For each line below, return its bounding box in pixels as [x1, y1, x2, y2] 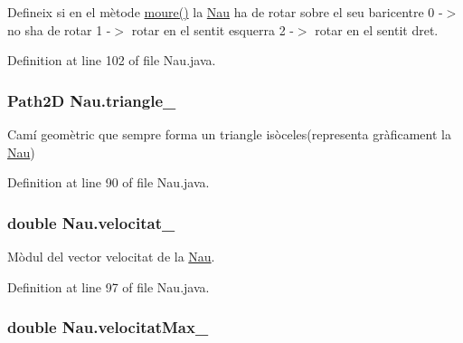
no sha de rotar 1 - [7, 20, 111, 39]
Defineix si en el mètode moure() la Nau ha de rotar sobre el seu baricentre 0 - [7, 3, 443, 21]
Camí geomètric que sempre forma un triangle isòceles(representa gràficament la [7, 125, 451, 143]
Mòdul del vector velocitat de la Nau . [7, 247, 215, 265]
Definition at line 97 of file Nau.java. [7, 277, 210, 296]
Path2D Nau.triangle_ [7, 89, 176, 111]
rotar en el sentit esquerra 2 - [131, 20, 294, 39]
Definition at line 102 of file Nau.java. [7, 51, 216, 70]
